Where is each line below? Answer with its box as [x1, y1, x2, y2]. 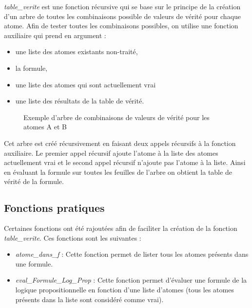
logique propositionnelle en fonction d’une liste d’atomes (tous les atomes [15, 285, 234, 295]
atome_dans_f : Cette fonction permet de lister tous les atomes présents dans [15, 249, 249, 259]
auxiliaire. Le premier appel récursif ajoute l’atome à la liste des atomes [4, 147, 218, 158]
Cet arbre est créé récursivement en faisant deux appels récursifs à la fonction [4, 138, 236, 148]
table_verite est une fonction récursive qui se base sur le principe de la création [4, 1, 241, 11]
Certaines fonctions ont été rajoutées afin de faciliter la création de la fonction [4, 223, 237, 233]
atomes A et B [23, 122, 67, 132]
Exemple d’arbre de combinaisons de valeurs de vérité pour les [23, 112, 210, 122]
